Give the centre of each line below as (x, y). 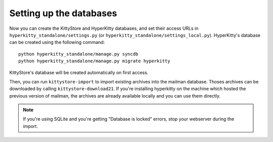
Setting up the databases (63, 13)
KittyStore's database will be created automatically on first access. (79, 72)
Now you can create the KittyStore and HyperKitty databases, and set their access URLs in (104, 28)
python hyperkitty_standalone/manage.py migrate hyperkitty (94, 61)
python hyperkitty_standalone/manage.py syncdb (78, 54)
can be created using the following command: (57, 42)
